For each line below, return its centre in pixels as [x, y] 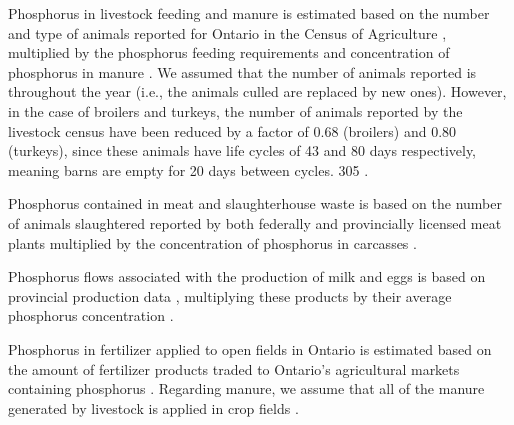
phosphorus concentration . [91, 315]
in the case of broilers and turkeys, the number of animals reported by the [235, 110]
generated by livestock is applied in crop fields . [153, 407]
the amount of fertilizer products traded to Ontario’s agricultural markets [234, 368]
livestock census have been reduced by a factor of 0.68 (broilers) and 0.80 [232, 130]
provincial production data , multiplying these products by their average [230, 295]
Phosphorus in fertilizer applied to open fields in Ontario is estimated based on [250, 348]
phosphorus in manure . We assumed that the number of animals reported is [242, 71]
